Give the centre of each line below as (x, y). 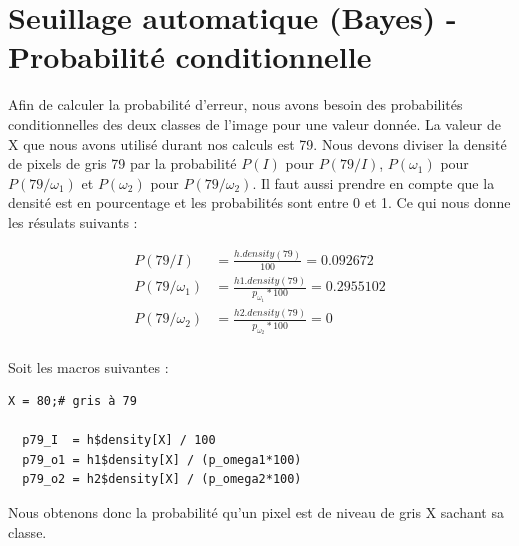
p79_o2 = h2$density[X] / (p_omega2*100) (162, 479)
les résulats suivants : (73, 221)
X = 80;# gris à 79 (72, 401)
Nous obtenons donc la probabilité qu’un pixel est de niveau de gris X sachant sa (256, 512)
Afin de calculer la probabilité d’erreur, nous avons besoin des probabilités (235, 104)
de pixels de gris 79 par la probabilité (122, 163)
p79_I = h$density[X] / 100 (119, 440)
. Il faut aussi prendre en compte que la (373, 182)
